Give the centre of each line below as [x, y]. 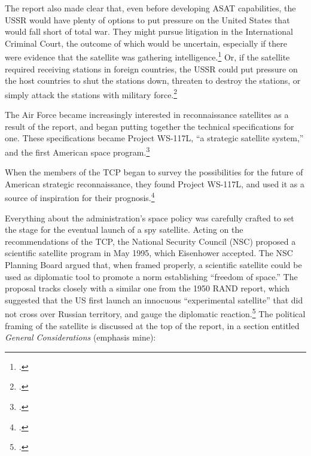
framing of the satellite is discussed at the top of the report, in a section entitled [152, 325]
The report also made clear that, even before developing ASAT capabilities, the [150, 8]
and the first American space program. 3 [77, 151]
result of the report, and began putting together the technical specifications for [150, 126]
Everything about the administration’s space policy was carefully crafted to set [150, 218]
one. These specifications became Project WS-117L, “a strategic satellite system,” [154, 138]
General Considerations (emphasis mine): [80, 337]
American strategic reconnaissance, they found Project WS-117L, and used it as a [155, 183]
